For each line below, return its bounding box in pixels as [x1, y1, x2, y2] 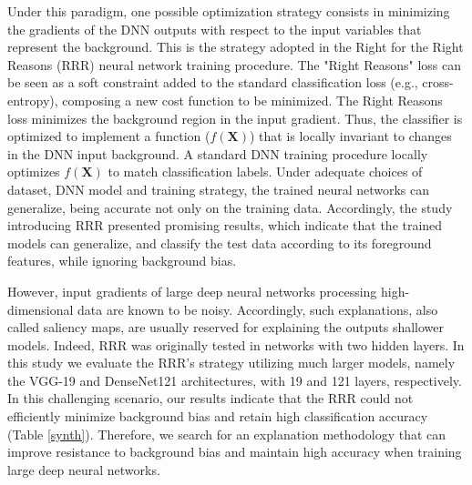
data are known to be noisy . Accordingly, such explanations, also [77, 299, 438, 318]
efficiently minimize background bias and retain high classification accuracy [7, 407, 428, 426]
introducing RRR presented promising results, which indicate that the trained [7, 216, 443, 235]
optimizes [7, 162, 60, 181]
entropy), [7, 90, 58, 109]
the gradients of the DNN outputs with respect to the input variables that [7, 19, 422, 38]
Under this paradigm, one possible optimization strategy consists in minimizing [7, 2, 450, 20]
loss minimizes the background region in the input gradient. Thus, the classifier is [7, 108, 463, 127]
